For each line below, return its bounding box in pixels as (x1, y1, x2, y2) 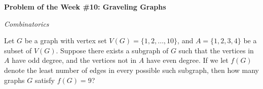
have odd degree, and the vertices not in (12, 55, 137, 65)
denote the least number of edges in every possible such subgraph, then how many (4, 64, 259, 75)
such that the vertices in (178, 45, 254, 55)
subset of (4, 45, 32, 55)
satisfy (34, 74, 55, 85)
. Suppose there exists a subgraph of (56, 45, 169, 55)
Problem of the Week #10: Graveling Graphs (4, 2, 166, 12)
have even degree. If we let (146, 55, 229, 65)
